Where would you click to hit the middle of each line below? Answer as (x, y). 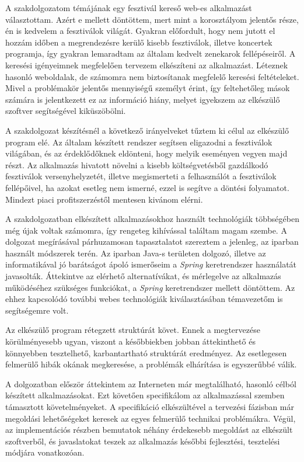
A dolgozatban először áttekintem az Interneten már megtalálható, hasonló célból (151, 383)
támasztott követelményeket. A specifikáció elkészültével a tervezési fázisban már (150, 407)
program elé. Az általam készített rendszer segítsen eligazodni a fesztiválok (139, 142)
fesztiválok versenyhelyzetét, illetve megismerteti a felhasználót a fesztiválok (141, 176)
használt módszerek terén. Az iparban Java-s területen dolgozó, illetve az (136, 253)
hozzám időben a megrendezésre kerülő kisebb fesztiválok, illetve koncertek (139, 42)
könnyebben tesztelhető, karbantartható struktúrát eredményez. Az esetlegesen (146, 352)
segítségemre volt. (37, 310)
